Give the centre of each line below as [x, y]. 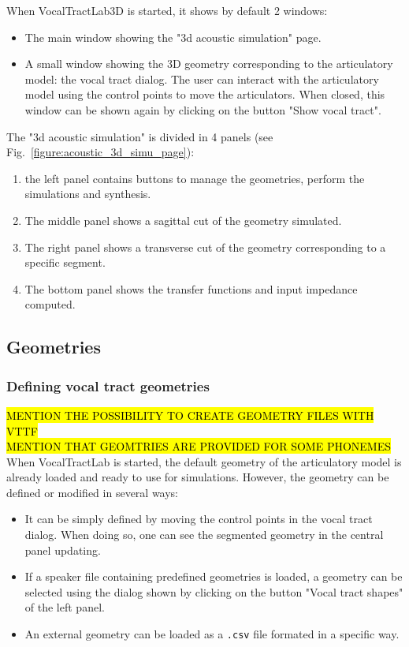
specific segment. [65, 262]
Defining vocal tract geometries [108, 385]
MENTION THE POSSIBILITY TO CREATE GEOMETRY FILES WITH [190, 415]
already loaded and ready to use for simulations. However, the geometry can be [198, 477]
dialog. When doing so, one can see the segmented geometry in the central [204, 535]
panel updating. [63, 550]
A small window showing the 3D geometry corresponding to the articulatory [209, 64]
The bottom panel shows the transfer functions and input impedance [191, 288]
